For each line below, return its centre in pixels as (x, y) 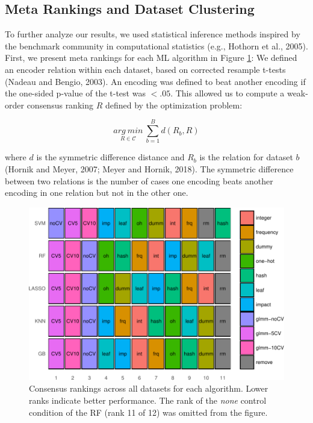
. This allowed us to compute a (228, 93)
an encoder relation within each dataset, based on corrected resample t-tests (145, 69)
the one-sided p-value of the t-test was (75, 93)
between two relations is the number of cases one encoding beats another (139, 180)
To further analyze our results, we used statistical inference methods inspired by (153, 34)
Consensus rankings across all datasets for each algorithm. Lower (149, 388)
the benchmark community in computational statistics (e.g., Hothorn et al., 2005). (156, 45)
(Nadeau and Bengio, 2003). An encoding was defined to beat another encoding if (155, 81)
